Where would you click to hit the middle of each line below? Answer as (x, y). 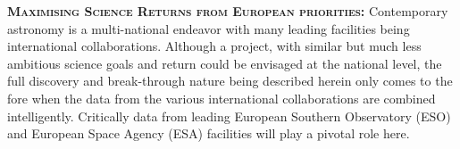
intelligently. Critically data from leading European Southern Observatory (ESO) (229, 116)
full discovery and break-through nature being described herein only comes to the (230, 81)
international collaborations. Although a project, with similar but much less (214, 46)
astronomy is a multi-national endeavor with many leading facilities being (209, 28)
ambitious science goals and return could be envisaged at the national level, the (225, 63)
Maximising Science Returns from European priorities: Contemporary (228, 11)
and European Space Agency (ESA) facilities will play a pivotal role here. (209, 133)
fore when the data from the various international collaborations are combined (222, 98)
